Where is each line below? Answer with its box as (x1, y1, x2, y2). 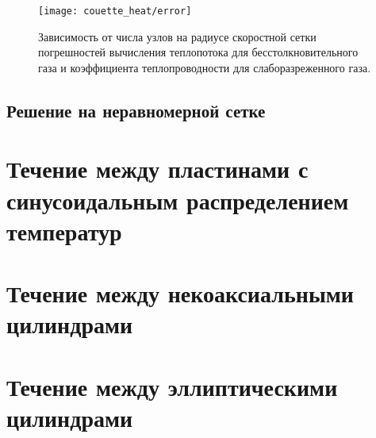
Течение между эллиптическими (6, 370, 338, 402)
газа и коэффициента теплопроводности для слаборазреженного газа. (38, 59, 371, 75)
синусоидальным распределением (6, 183, 349, 216)
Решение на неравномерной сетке (6, 98, 266, 122)
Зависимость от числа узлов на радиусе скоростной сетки (38, 28, 317, 44)
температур (6, 214, 122, 247)
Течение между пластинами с (6, 152, 309, 185)
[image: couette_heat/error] (38, 6, 192, 17)
